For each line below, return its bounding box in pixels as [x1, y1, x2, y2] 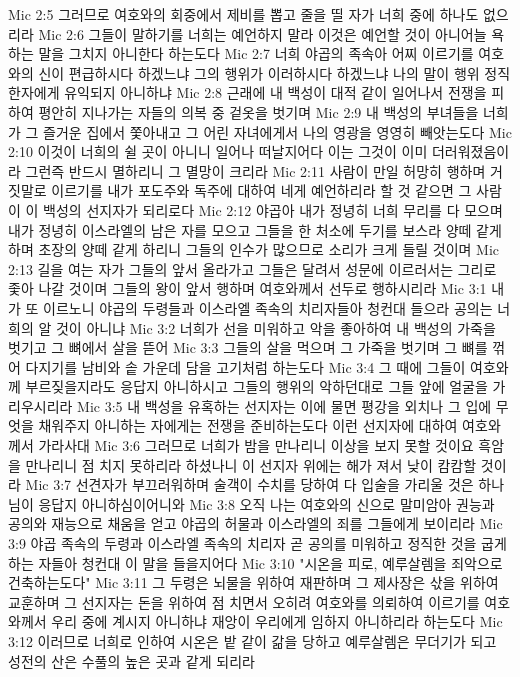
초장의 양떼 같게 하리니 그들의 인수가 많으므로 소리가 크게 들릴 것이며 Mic [38, 239, 500, 260]
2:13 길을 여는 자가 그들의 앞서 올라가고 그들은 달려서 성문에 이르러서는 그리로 [8, 258, 497, 279]
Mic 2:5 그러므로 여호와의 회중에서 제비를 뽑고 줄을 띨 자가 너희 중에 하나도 [8, 4, 479, 24]
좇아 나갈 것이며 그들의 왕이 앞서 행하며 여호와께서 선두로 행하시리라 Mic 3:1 [8, 278, 487, 299]
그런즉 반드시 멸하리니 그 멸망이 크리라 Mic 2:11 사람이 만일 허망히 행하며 [25, 160, 486, 181]
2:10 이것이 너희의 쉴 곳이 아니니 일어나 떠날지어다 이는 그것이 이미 [8, 141, 428, 162]
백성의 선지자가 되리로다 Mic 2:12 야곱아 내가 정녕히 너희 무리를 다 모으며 [43, 199, 503, 220]
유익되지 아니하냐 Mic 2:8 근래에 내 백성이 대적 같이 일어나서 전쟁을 [64, 82, 487, 103]
